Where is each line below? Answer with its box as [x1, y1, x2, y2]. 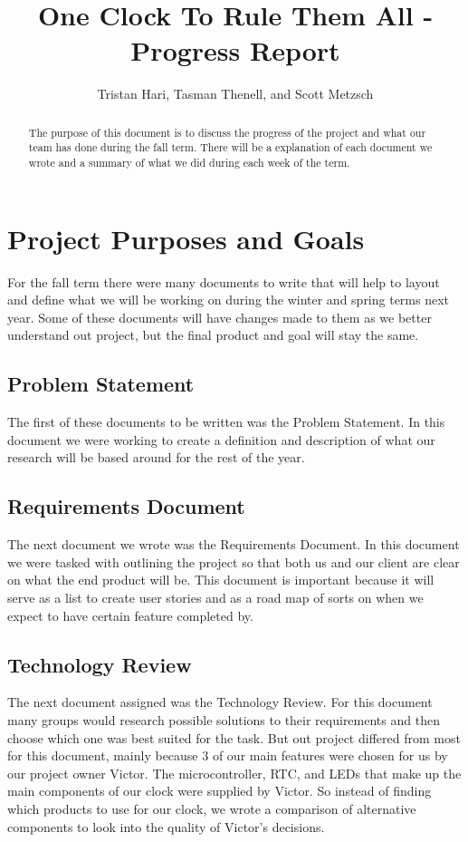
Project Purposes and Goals [7, 219, 365, 256]
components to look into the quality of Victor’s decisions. [7, 817, 325, 836]
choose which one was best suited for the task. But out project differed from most [7, 728, 461, 747]
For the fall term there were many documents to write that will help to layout [7, 272, 440, 291]
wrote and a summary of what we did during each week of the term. [28, 155, 350, 170]
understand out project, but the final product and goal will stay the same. [7, 325, 419, 344]
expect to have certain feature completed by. [7, 605, 253, 624]
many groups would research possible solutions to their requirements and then [7, 710, 440, 729]
